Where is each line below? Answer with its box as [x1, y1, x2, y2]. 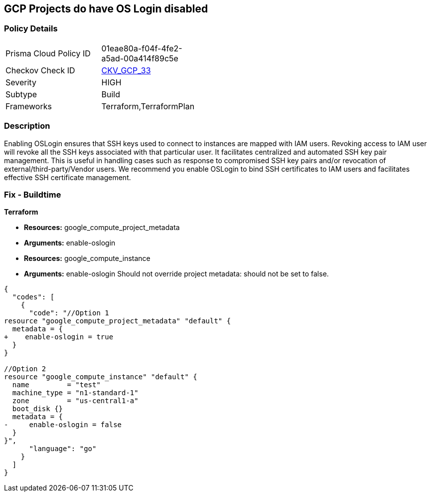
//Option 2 [4, 365, 46, 373]
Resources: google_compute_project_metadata [24, 223, 180, 232]
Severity [5, 77, 36, 87]
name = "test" [12, 381, 101, 389]
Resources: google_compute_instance [24, 254, 150, 263]
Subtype [5, 89, 37, 99]
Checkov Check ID [5, 65, 75, 75]
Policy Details [4, 23, 58, 34]
